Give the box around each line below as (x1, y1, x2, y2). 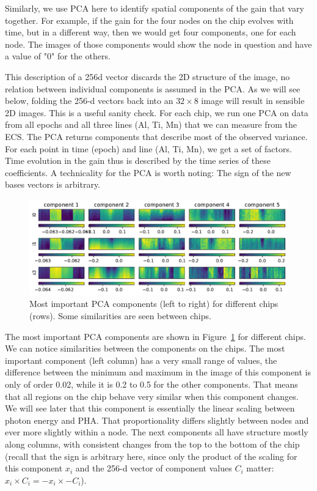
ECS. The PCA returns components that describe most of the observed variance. (5, 130, 308, 142)
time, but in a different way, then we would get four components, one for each (5, 26, 296, 39)
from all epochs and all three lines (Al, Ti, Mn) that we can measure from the (5, 118, 297, 131)
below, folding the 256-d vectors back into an (5, 94, 173, 107)
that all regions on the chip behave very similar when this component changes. (5, 389, 299, 402)
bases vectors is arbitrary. (5, 178, 101, 191)
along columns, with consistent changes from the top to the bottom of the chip (5, 437, 300, 450)
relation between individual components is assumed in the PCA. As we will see (5, 82, 301, 95)
